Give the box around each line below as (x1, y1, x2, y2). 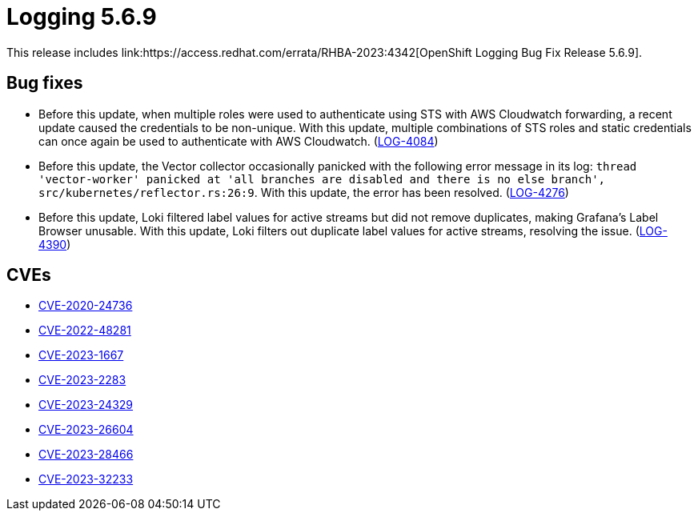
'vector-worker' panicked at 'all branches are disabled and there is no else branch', (38, 172, 606, 186)
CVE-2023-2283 (38, 373, 126, 387)
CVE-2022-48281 (38, 323, 131, 338)
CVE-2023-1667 (38, 348, 124, 363)
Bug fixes (6, 73, 83, 94)
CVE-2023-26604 (38, 423, 134, 437)
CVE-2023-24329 (38, 398, 134, 412)
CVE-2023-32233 (38, 472, 134, 487)
